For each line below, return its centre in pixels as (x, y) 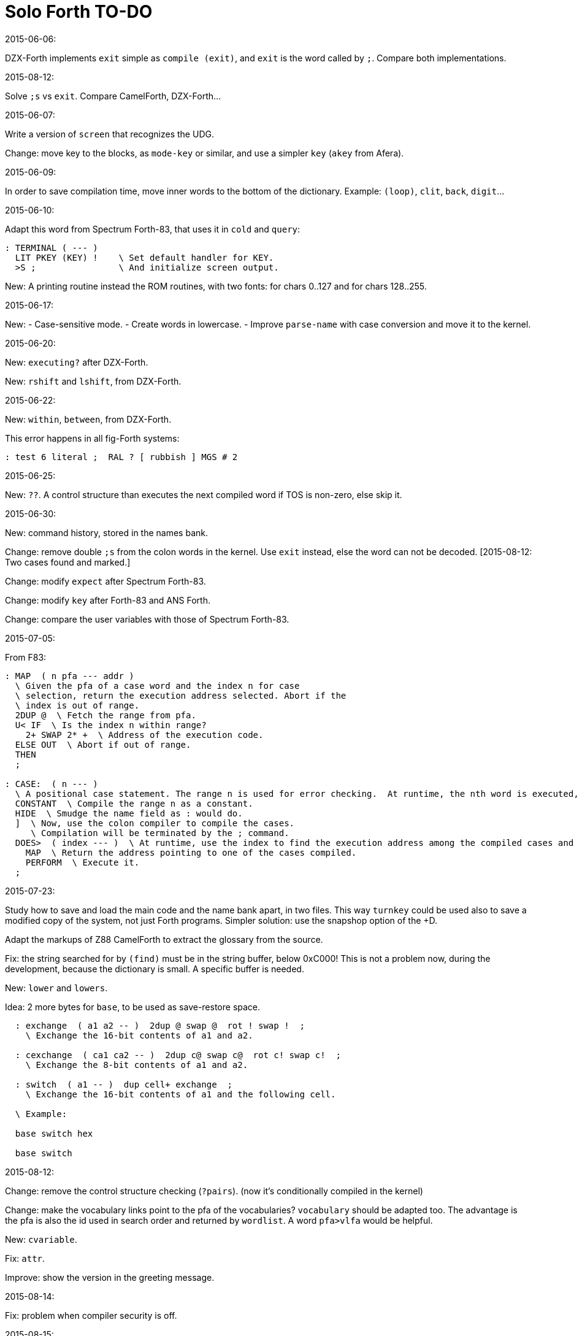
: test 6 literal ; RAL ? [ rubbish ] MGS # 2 (121, 457)
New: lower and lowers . (56, 988)
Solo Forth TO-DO (79, 12)
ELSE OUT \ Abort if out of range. (103, 744)
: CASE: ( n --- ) (52, 784)
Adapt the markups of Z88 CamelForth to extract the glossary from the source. (164, 939)
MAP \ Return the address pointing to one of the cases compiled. (191, 852)
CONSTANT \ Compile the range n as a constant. (134, 803)
